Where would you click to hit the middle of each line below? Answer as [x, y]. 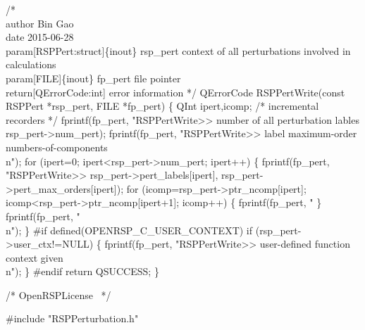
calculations [31, 64]
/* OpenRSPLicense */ [58, 294]
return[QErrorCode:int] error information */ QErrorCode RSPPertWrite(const [175, 92]
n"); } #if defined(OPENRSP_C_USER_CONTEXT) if [129, 230]
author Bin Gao [40, 23]
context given [35, 257]
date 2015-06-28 [40, 37]
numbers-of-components [57, 147]
